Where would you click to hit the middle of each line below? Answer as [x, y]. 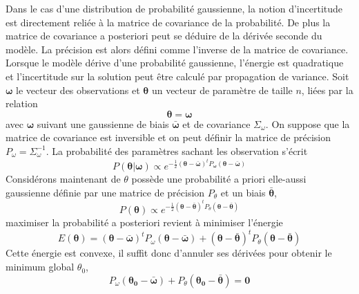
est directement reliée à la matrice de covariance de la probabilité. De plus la [168, 22]
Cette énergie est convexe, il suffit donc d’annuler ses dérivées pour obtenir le [169, 253]
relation [22, 103]
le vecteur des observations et [78, 90]
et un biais [243, 192]
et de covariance [216, 123]
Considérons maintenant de [63, 179]
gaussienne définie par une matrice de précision [105, 192]
